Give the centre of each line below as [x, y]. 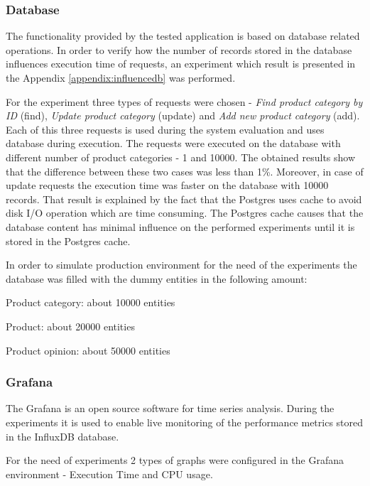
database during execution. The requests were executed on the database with [173, 143]
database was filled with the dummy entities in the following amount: [157, 278]
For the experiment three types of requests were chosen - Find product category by [184, 101]
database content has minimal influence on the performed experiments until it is [180, 226]
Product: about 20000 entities [70, 326]
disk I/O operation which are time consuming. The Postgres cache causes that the [185, 213]
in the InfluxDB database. [62, 436]
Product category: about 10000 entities [91, 302]
